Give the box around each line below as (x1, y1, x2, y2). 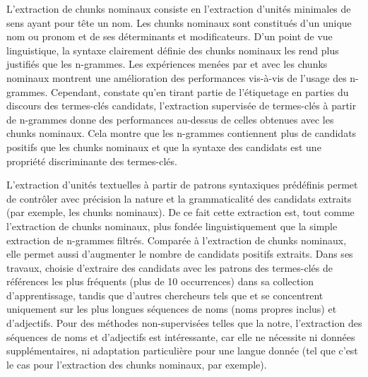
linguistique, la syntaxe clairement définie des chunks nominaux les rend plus (6, 42, 339, 57)
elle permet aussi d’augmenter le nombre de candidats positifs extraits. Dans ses (6, 246, 353, 261)
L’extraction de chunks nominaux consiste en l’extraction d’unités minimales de (6, 1, 351, 16)
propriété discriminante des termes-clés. (6, 153, 177, 168)
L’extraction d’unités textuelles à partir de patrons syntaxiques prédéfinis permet (6, 177, 358, 192)
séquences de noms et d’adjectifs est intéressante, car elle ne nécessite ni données (6, 329, 355, 344)
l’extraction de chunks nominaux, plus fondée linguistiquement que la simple (6, 218, 338, 233)
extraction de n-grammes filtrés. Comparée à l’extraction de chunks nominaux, (6, 232, 347, 247)
